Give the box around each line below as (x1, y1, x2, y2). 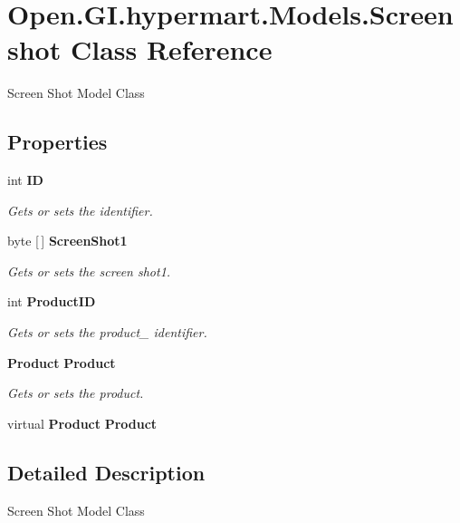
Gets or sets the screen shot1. (7, 261, 171, 280)
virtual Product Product (7, 413, 158, 432)
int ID (7, 170, 43, 189)
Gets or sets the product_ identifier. (7, 323, 207, 342)
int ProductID (7, 292, 96, 311)
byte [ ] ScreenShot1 (7, 231, 128, 250)
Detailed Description (7, 458, 206, 486)
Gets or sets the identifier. (7, 200, 153, 219)
